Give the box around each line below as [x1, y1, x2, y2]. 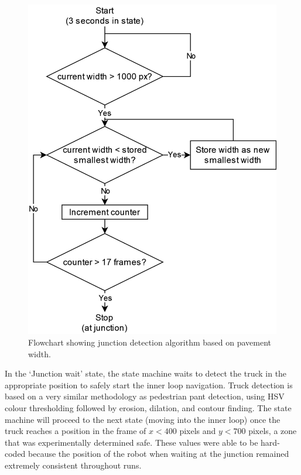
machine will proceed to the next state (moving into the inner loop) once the [5, 413, 281, 425]
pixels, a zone [248, 425, 297, 437]
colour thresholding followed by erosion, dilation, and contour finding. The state [5, 401, 292, 414]
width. [28, 347, 51, 360]
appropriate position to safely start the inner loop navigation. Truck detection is [5, 378, 293, 391]
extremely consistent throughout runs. [5, 459, 142, 471]
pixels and [179, 425, 216, 437]
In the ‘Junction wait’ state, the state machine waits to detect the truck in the [5, 367, 287, 380]
